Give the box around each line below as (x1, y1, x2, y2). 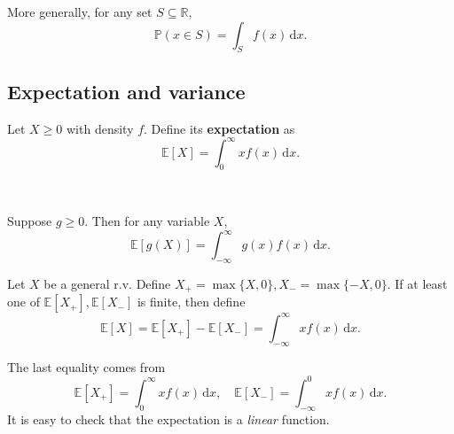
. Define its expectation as (144, 119, 295, 137)
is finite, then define (137, 292, 246, 311)
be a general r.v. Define (43, 274, 171, 292)
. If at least (387, 274, 448, 292)
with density (66, 119, 134, 137)
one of (7, 292, 40, 311)
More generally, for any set (7, 3, 153, 20)
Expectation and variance (7, 77, 246, 105)
